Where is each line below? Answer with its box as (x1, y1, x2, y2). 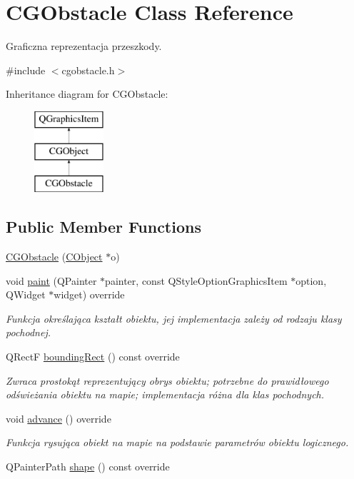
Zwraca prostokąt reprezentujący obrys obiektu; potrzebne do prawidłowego (6, 373, 329, 388)
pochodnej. (6, 325, 51, 340)
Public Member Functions (6, 216, 201, 238)
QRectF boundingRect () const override (6, 349, 180, 364)
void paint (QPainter (6, 273, 97, 288)
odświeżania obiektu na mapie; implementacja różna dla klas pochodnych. (6, 387, 325, 402)
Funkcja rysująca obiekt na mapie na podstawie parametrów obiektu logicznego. (6, 435, 349, 450)
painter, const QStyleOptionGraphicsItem (105, 273, 288, 288)
